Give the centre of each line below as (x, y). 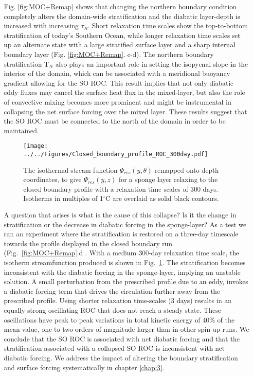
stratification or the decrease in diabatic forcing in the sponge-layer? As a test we (125, 224)
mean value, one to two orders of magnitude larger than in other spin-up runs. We (126, 329)
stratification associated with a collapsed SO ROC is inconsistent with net (114, 348)
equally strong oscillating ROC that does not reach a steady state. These (113, 310)
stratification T (27, 63)
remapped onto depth (187, 170)
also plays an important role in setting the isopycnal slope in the (152, 63)
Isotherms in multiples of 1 (63, 198)
